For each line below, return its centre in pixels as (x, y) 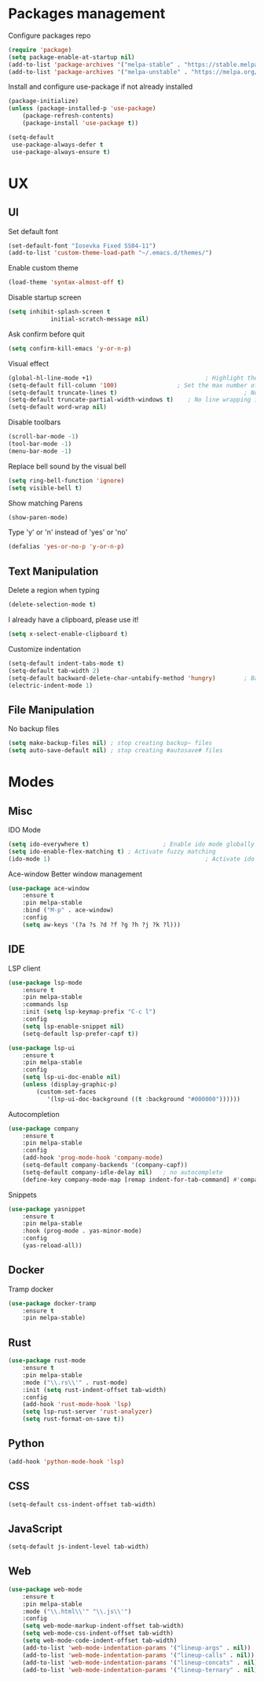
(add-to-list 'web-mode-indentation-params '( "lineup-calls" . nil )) (139, 1655)
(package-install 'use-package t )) (81, 123)
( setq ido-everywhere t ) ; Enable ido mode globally (132, 844)
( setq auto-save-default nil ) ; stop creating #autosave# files (115, 751)
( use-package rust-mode (47, 1361)
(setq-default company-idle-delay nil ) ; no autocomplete (123, 1172)
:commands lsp (45, 1004)
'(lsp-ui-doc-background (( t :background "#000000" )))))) (144, 1099)
